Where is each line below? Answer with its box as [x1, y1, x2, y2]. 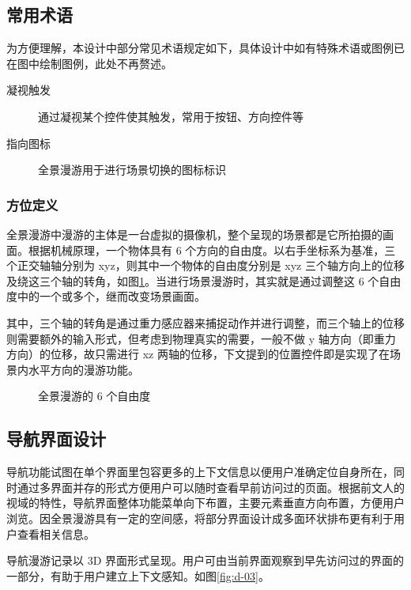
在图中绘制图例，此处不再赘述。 [6, 55, 172, 71]
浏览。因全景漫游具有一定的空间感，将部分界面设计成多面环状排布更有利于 [6, 509, 394, 526]
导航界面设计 [6, 426, 106, 451]
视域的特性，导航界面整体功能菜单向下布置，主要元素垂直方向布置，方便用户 [6, 494, 405, 511]
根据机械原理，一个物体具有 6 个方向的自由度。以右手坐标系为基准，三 [28, 241, 396, 258]
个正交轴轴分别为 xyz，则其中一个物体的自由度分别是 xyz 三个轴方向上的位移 [6, 257, 405, 274]
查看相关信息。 [17, 525, 95, 542]
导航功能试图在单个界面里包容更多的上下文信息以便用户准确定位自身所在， [6, 463, 394, 480]
